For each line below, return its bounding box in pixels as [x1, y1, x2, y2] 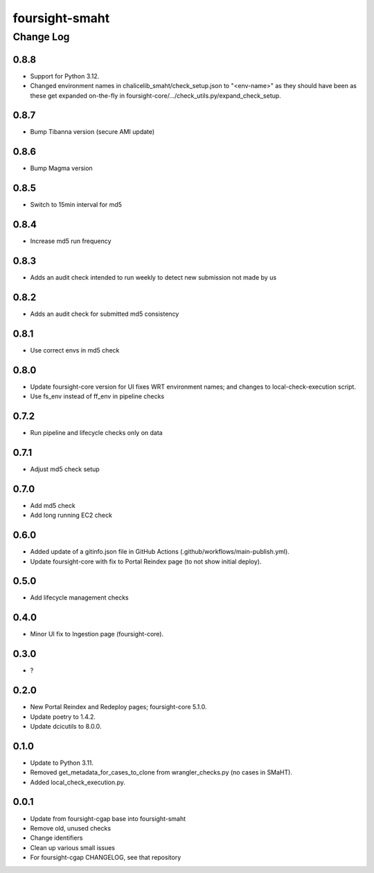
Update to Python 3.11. [30, 758, 93, 767]
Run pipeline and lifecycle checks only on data [30, 429, 163, 437]
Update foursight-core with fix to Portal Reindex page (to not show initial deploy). [30, 557, 262, 566]
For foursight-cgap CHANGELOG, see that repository [30, 854, 181, 862]
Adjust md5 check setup [30, 465, 100, 473]
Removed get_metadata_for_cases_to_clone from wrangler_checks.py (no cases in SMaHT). [30, 768, 292, 777]
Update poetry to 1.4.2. [30, 712, 96, 721]
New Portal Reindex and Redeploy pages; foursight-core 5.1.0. [30, 703, 207, 711]
